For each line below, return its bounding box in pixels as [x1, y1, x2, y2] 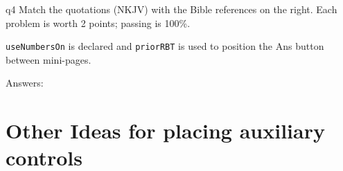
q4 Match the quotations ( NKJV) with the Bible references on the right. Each [6, 2, 337, 16]
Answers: [6, 75, 44, 90]
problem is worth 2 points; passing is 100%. [6, 15, 191, 30]
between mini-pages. [6, 52, 91, 66]
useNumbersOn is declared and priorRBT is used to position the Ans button [6, 39, 324, 53]
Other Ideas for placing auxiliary [6, 116, 325, 145]
